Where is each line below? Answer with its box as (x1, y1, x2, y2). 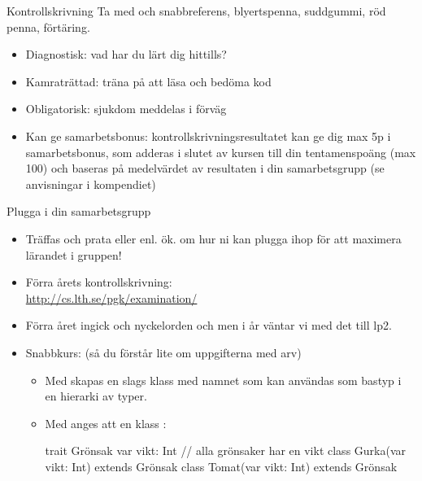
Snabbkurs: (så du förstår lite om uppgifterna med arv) (25, 343, 302, 361)
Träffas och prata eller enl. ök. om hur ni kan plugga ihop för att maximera (25, 230, 402, 247)
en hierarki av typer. (45, 387, 147, 404)
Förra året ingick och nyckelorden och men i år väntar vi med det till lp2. (25, 317, 392, 334)
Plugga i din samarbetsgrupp (7, 203, 151, 220)
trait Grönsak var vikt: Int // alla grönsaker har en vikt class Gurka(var (45, 442, 407, 459)
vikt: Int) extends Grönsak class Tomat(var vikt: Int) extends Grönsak (45, 457, 398, 474)
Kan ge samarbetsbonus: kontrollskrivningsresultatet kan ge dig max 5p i (25, 127, 391, 144)
